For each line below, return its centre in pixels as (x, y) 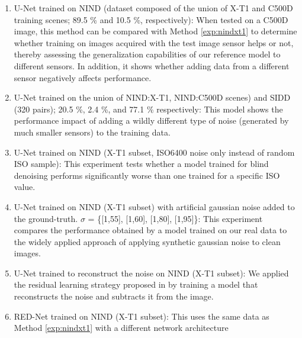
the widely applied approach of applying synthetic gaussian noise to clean (147, 241)
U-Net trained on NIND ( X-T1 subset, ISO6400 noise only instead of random (154, 152)
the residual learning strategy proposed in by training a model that (136, 284)
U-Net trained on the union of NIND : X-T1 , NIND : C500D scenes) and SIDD (152, 97)
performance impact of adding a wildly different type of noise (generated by (151, 120)
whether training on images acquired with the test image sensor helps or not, (154, 42)
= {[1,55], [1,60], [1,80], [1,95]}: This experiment (175, 218)
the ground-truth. (46, 218)
